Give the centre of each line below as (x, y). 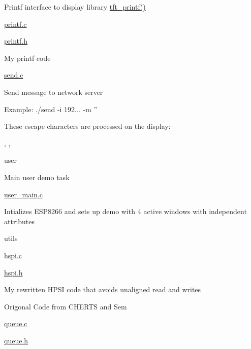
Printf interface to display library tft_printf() (75, 7)
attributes (20, 221)
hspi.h (13, 272)
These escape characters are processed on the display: (87, 126)
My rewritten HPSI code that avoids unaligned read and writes (103, 289)
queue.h (16, 340)
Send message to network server (54, 92)
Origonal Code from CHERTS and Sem (66, 306)
